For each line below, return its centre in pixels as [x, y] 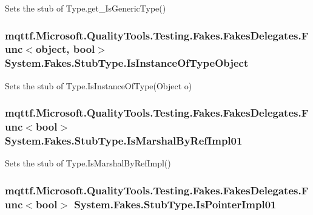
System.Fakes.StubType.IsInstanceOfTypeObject [127, 63]
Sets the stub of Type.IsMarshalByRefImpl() [88, 163]
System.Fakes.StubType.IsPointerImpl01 [175, 204]
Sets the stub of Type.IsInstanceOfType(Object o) [99, 85]
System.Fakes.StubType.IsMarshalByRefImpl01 [124, 141]
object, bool [65, 49]
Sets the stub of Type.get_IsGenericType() [86, 8]
